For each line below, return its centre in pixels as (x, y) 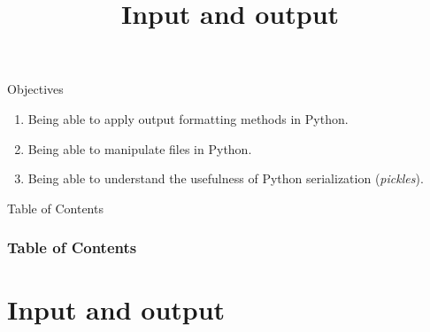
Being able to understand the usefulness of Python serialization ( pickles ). (226, 178)
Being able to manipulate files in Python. (140, 148)
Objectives (35, 89)
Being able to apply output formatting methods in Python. (188, 118)
